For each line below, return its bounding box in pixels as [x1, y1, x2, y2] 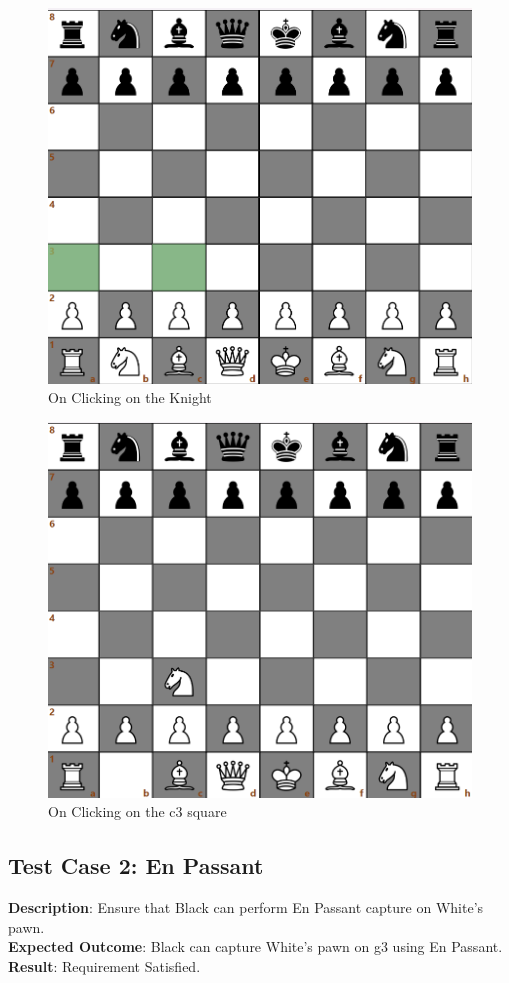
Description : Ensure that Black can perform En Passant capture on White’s [8, 897, 484, 917]
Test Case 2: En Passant [8, 850, 264, 881]
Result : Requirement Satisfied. [8, 955, 201, 976]
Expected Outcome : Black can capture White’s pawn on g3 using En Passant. [8, 936, 503, 957]
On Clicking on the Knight [48, 387, 212, 408]
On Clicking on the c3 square [48, 801, 227, 822]
